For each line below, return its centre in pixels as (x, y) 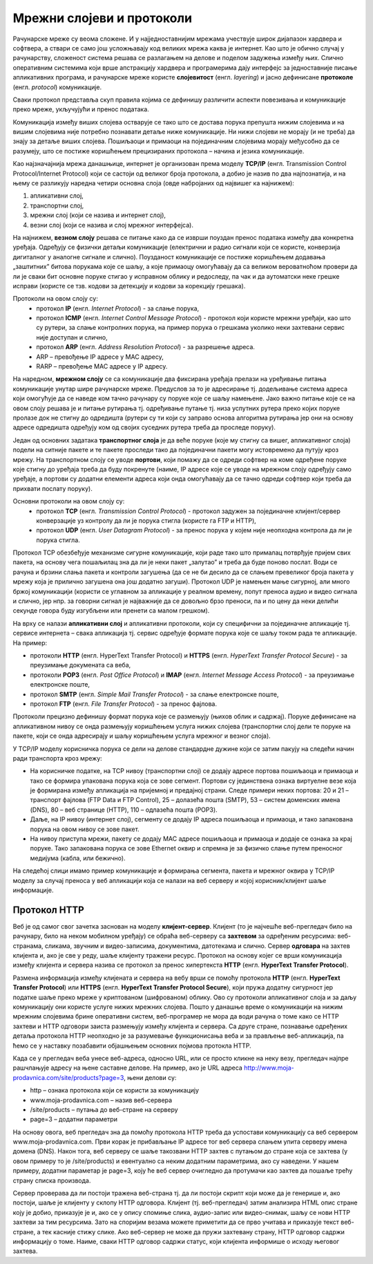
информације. (33, 890)
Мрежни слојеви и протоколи (103, 18)
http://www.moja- (269, 1068)
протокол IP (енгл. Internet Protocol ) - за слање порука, (118, 308)
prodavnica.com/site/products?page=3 (68, 1077)
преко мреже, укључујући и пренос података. (81, 109)
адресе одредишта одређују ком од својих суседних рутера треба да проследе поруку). (144, 427)
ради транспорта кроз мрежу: (58, 758)
